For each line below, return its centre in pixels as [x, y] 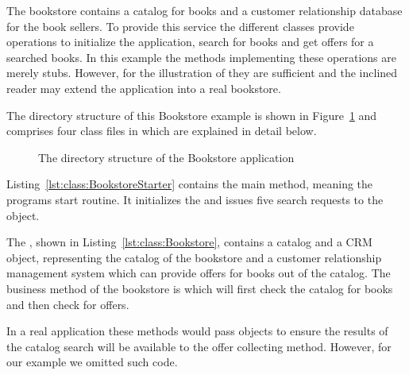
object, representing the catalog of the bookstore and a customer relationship [194, 257]
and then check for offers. [68, 304]
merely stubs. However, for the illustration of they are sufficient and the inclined [202, 73]
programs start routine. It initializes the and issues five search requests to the [195, 199]
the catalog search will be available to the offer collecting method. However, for [199, 346]
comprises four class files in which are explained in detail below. [162, 131]
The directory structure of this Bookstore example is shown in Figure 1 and [192, 115]
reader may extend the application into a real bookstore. [144, 88]
